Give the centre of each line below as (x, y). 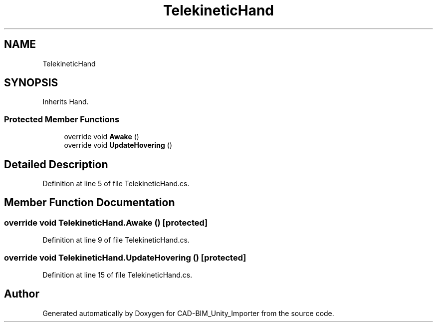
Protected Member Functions (62, 119)
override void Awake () (102, 137)
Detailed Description (56, 164)
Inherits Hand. (66, 102)
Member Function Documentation (90, 203)
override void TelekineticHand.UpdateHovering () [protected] (125, 257)
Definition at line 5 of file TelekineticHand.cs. (116, 184)
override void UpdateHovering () (118, 145)
